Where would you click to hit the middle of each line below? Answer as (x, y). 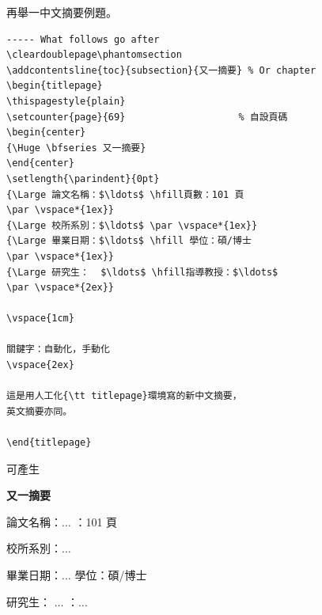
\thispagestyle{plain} (66, 101)
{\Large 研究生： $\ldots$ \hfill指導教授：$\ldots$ (142, 272)
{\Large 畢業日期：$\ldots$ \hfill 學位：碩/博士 (129, 241)
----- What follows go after (83, 39)
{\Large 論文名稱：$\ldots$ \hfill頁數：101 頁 (125, 194)
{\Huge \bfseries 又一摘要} (76, 148)
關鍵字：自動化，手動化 (58, 349)
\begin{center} (46, 133)
